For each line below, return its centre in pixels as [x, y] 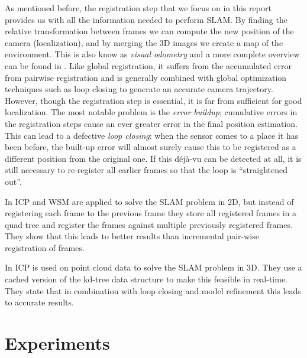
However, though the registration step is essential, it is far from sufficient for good [153, 100]
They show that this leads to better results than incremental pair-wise [132, 236]
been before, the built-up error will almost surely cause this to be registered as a [151, 147]
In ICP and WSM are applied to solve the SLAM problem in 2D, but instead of [149, 201]
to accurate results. [39, 302]
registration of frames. [45, 247]
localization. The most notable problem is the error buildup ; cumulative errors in [151, 112]
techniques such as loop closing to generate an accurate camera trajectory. [139, 89]
